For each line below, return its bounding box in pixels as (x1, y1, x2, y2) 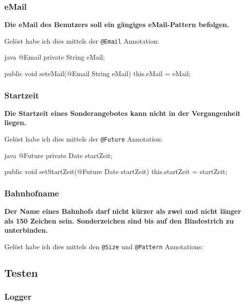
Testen (4, 265, 38, 280)
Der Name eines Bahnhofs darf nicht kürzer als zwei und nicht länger (4, 206, 241, 216)
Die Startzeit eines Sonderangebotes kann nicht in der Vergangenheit (4, 108, 241, 118)
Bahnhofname (4, 187, 59, 199)
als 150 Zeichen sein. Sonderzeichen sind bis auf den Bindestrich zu (4, 215, 234, 225)
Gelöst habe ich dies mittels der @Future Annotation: (4, 134, 163, 144)
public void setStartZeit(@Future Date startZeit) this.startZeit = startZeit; (4, 166, 228, 177)
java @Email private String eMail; (4, 52, 105, 62)
